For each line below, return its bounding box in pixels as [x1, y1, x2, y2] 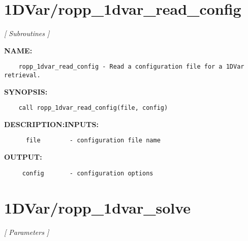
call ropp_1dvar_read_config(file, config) [18, 104, 168, 112]
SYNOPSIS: [4, 86, 48, 97]
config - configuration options [22, 169, 153, 177]
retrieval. [4, 71, 41, 79]
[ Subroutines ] [4, 28, 50, 39]
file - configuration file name [25, 137, 161, 144]
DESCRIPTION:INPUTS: [4, 118, 99, 129]
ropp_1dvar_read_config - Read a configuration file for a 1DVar [18, 63, 244, 71]
